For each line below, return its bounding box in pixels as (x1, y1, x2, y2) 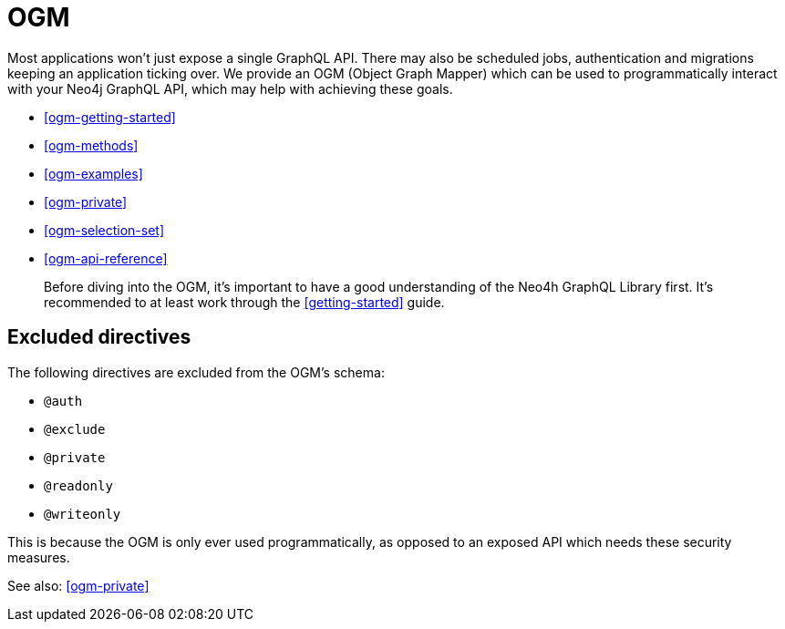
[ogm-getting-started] (44, 108, 176, 125)
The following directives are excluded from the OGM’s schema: (7, 364, 385, 380)
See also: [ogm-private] (7, 577, 150, 593)
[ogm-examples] (44, 165, 143, 181)
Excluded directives (7, 325, 191, 349)
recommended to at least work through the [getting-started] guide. (44, 294, 445, 310)
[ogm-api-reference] (44, 250, 168, 266)
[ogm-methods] (44, 137, 139, 153)
